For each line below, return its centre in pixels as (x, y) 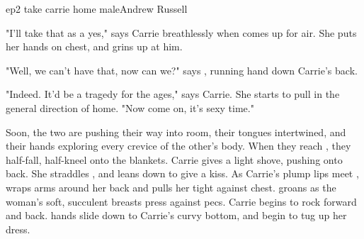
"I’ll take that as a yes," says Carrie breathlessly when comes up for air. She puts (181, 32)
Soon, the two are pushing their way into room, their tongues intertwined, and (176, 132)
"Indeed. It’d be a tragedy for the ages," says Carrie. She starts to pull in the (173, 94)
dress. (18, 229)
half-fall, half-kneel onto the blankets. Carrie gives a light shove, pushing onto (174, 159)
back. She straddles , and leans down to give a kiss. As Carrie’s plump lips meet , (182, 173)
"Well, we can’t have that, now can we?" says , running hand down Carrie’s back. (182, 70)
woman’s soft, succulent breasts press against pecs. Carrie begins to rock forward (181, 201)
